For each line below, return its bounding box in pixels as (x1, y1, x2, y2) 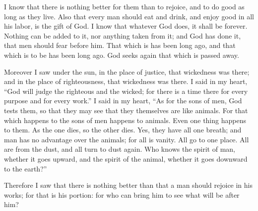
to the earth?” (4, 163, 47, 173)
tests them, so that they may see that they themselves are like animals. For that (4, 105, 248, 115)
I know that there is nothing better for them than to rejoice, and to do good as (4, 1, 245, 11)
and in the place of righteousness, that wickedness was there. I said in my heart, (4, 76, 248, 86)
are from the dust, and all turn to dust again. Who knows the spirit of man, (4, 144, 236, 154)
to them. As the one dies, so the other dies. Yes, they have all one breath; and (4, 125, 242, 135)
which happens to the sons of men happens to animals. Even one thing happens (4, 115, 246, 125)
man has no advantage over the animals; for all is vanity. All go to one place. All (4, 134, 249, 144)
